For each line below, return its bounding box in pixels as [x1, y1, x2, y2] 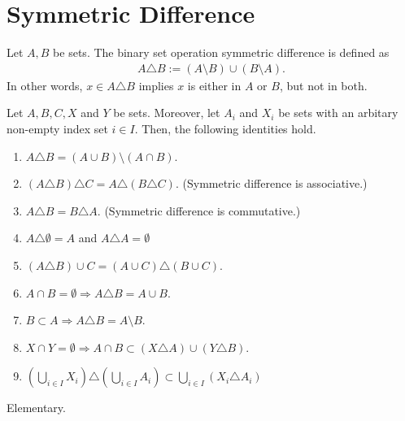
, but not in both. [279, 76, 368, 93]
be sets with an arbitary [278, 104, 398, 121]
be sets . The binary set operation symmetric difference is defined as [53, 44, 390, 61]
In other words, [7, 76, 83, 93]
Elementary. [7, 399, 66, 416]
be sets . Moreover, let [113, 104, 220, 121]
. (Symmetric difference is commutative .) [97, 202, 301, 219]
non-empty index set [7, 119, 108, 137]
